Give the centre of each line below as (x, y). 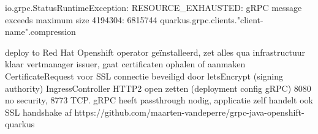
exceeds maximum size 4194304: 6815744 (81, 19)
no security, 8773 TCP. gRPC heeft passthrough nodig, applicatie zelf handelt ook (159, 100)
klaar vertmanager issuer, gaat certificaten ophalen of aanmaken (125, 64)
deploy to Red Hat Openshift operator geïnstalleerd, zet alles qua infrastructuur (155, 52)
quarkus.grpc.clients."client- (212, 19)
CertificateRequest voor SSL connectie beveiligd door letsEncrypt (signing (144, 76)
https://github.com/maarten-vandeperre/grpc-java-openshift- (189, 112)
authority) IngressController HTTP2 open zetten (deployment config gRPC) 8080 (158, 88)
